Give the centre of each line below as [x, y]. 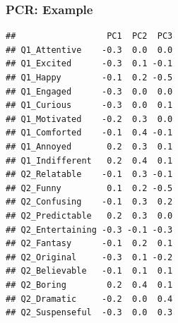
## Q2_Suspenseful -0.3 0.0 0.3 [89, 313]
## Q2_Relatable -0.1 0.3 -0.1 [89, 175]
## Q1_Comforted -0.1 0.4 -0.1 [89, 133]
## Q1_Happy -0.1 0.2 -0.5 [89, 78]
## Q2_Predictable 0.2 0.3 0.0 [89, 215]
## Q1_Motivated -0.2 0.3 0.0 [89, 119]
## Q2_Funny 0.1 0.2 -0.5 [89, 188]
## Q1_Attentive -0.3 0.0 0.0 [89, 50]
